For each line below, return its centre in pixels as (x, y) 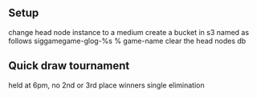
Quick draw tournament (69, 66)
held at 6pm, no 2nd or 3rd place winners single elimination (106, 85)
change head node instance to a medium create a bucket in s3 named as (129, 32)
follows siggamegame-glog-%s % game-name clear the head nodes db (127, 41)
